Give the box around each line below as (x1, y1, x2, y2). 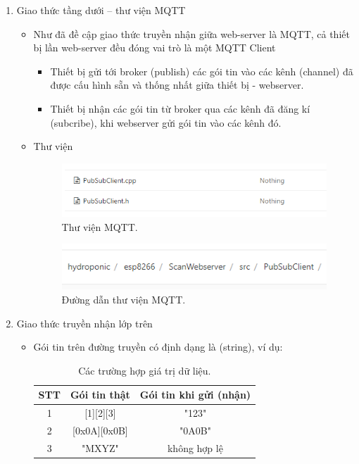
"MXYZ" (81, 440, 119, 455)
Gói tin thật (70, 387, 130, 402)
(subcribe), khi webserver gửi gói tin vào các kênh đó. (50, 115, 282, 130)
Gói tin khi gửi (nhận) (139, 387, 251, 402)
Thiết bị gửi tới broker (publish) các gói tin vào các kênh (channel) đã (50, 63, 353, 78)
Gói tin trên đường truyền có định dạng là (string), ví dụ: (33, 339, 283, 354)
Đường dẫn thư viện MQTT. (61, 291, 186, 306)
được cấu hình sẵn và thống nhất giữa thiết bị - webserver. (50, 77, 304, 92)
